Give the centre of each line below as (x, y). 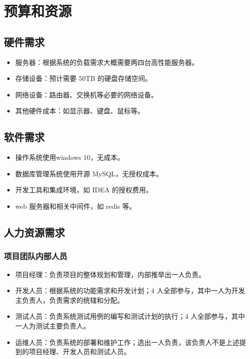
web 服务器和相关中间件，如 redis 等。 (76, 206)
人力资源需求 (34, 232)
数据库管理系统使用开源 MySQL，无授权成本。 (89, 173)
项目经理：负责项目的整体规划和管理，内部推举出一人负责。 (110, 274)
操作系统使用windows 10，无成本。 (70, 157)
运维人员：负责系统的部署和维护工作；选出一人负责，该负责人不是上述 (127, 342)
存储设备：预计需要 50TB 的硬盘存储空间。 (84, 78)
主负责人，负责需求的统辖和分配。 (70, 300)
